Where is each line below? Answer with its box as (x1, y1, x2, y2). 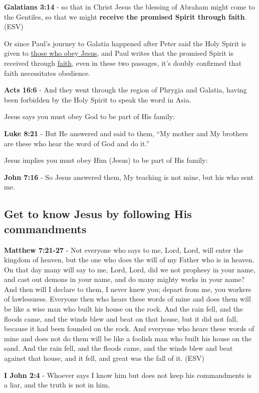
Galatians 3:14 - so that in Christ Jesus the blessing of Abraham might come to (4, 2, 255, 12)
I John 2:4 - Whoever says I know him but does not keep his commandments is (4, 369, 252, 380)
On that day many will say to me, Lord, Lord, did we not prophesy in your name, (4, 264, 255, 274)
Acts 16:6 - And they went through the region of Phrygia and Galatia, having (4, 84, 247, 95)
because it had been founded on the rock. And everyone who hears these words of (4, 323, 254, 334)
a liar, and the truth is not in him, (4, 379, 110, 390)
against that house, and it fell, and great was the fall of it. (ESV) (4, 353, 204, 363)
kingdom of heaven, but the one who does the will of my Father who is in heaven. (4, 254, 254, 265)
